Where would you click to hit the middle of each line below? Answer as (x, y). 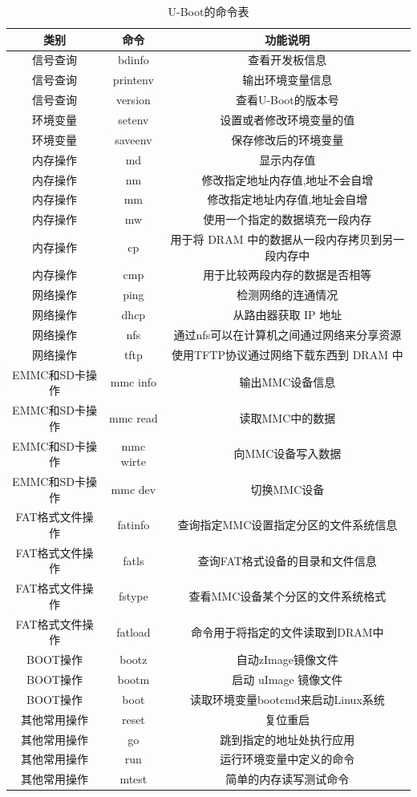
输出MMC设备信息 (287, 382)
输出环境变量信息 (287, 80)
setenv (134, 119)
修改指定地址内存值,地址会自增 (287, 199)
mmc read (134, 417)
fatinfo (134, 525)
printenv (133, 80)
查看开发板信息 (287, 60)
